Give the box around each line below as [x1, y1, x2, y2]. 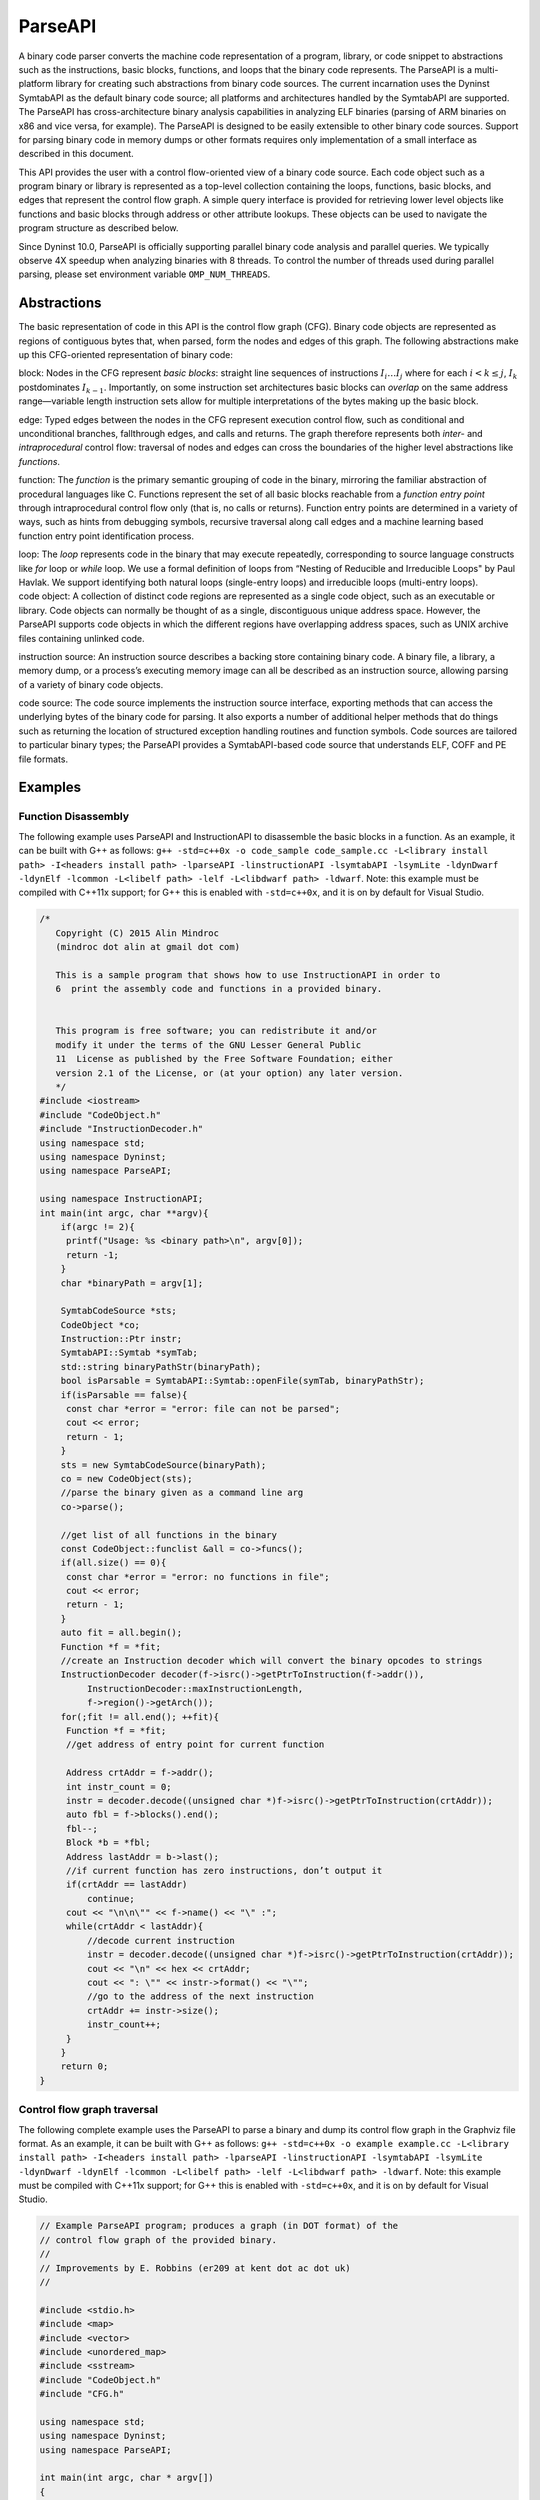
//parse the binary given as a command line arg [60, 1487, 304, 1499]
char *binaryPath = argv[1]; [60, 1277, 204, 1289]
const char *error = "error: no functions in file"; [65, 1571, 330, 1582]
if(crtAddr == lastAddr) [65, 1879, 188, 1890]
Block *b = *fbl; [65, 1837, 151, 1849]
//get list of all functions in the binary [60, 1529, 277, 1540]
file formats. [18, 753, 69, 765]
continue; [86, 1893, 135, 1904]
